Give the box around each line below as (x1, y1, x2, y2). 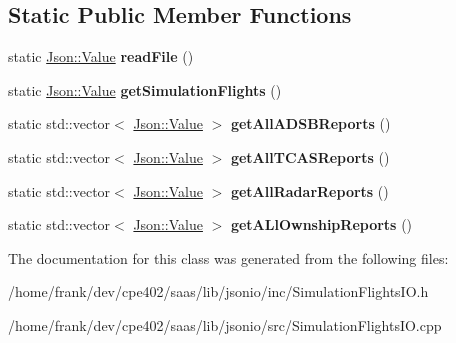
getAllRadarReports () (230, 180, 389, 201)
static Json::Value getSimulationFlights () (8, 79, 282, 100)
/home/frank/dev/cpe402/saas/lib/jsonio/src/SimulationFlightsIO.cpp (8, 314, 442, 335)
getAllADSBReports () (230, 113, 391, 134)
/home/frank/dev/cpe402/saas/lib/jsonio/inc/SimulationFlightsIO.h (8, 281, 429, 302)
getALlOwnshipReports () (230, 214, 413, 235)
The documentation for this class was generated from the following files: (8, 247, 449, 268)
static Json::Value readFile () (8, 46, 194, 67)
